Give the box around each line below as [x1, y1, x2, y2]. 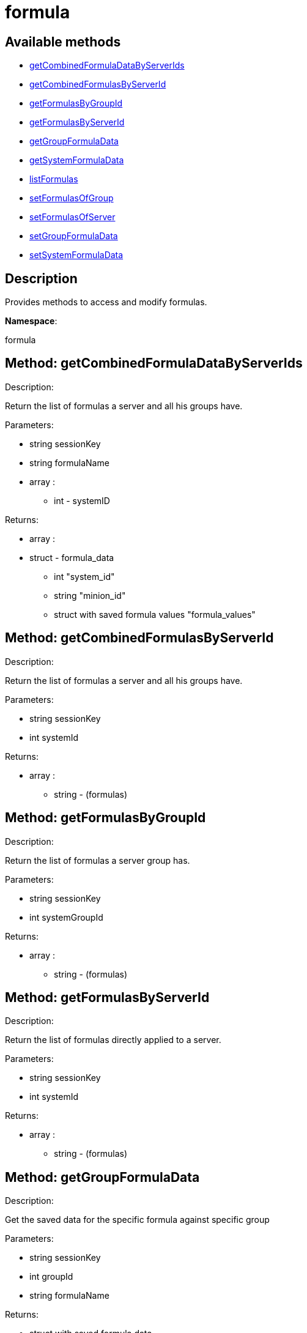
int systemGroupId [29, 912, 103, 923]
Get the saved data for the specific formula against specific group [5, 1214, 270, 1225]
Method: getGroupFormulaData [5, 1169, 200, 1185]
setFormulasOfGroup [29, 193, 114, 204]
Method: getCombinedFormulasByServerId [5, 630, 274, 646]
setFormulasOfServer [29, 212, 116, 223]
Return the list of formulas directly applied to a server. [5, 1034, 221, 1045]
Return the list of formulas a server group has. [5, 855, 190, 866]
